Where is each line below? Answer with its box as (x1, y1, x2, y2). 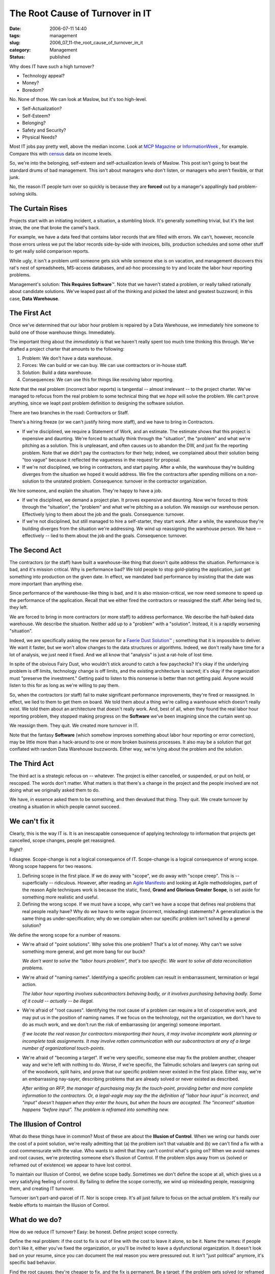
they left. (9, 604, 28, 611)
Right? (9, 846, 23, 853)
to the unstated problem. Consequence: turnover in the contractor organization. (40, 478, 207, 484)
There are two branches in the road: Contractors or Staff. (9, 409, 129, 415)
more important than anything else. (9, 581, 84, 587)
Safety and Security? (22, 127, 66, 133)
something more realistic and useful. (22, 894, 99, 900)
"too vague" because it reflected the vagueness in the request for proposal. (22, 457, 181, 463)
